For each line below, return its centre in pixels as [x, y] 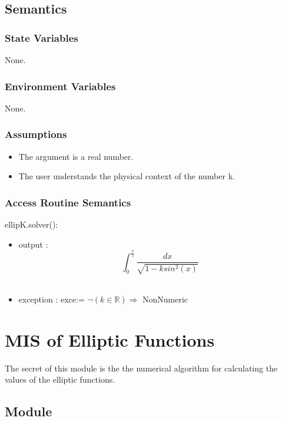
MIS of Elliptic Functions [110, 339]
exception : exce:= [52, 299]
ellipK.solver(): [31, 224]
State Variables [42, 37]
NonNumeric [165, 299]
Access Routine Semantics [68, 202]
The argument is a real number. [76, 156]
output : [33, 244]
